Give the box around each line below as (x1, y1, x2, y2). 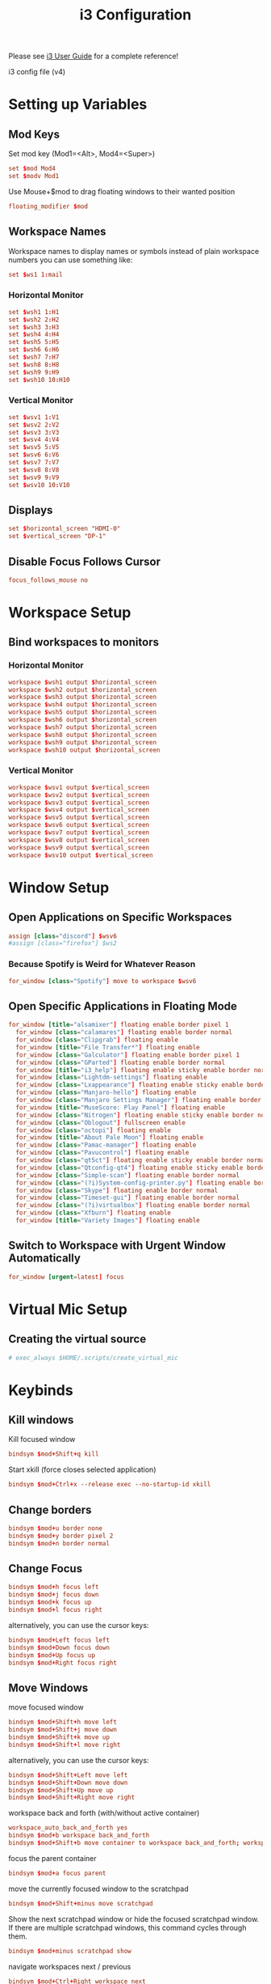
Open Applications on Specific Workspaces (8, 910, 232, 924)
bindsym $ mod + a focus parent (8, 1869, 106, 1877)
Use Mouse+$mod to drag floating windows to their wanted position (8, 186, 236, 196)
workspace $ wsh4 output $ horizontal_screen (8, 701, 157, 709)
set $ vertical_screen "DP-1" (8, 532, 106, 541)
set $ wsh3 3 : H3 (8, 323, 60, 331)
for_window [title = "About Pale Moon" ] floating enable (15, 1134, 204, 1142)
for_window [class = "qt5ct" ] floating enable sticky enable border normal (15, 1156, 269, 1164)
